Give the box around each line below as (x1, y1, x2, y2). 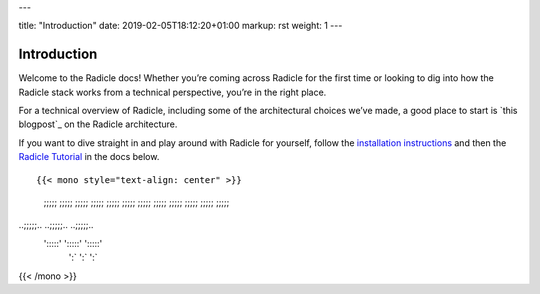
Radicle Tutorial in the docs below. (18, 151, 160, 163)
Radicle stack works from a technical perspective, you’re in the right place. (18, 86, 327, 98)
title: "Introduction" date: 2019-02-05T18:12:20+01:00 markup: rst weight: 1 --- (18, 20, 343, 32)
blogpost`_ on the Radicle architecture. (18, 118, 178, 130)
